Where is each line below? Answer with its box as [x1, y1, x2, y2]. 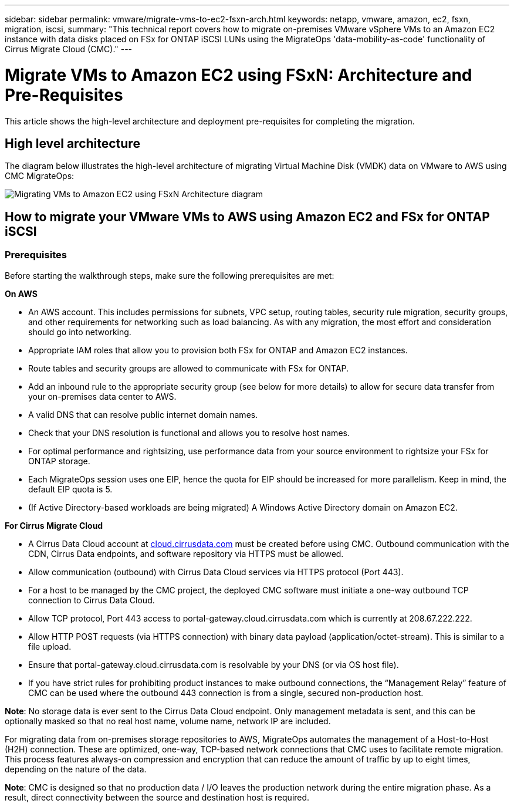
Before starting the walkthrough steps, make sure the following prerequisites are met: [5, 270, 334, 281]
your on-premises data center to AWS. [28, 391, 177, 401]
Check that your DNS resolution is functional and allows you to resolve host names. [28, 427, 350, 438]
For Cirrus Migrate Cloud [5, 520, 103, 531]
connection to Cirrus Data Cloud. [28, 595, 155, 605]
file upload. [28, 641, 72, 651]
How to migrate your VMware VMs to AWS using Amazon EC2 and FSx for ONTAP [5, 209, 490, 224]
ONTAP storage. [28, 455, 90, 466]
